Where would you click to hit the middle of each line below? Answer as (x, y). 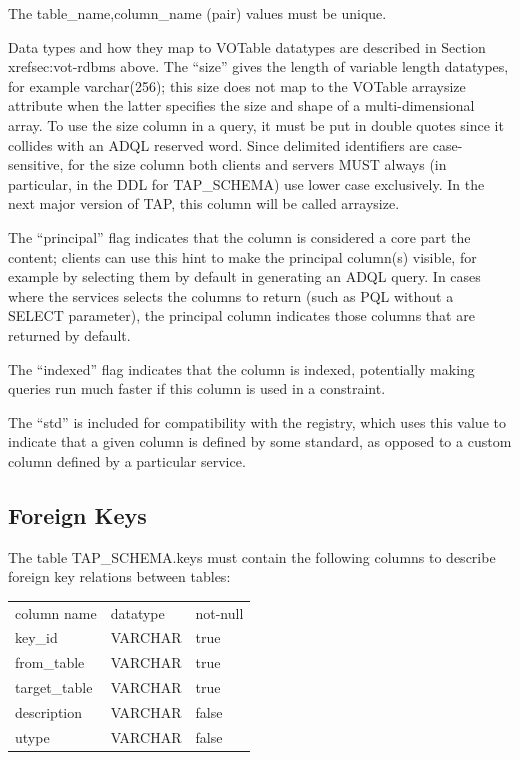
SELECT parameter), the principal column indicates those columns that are (241, 315)
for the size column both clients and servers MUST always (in (257, 164)
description (49, 711)
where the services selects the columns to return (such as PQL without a (231, 295)
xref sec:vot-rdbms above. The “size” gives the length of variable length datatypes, (258, 66)
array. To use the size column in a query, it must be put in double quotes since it (256, 124)
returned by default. (69, 334)
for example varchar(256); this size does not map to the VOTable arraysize (237, 85)
